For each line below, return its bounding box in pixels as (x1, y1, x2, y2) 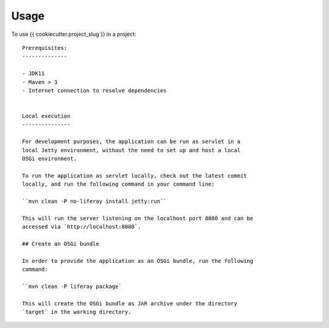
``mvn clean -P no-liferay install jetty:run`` (22, 198, 167, 204)
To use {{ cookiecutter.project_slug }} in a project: (11, 30, 136, 38)
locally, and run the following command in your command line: (22, 181, 215, 188)
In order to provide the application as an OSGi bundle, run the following (22, 257, 253, 264)
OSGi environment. (22, 155, 77, 162)
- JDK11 (22, 70, 45, 77)
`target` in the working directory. (22, 309, 132, 316)
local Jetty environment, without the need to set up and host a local (22, 147, 241, 153)
